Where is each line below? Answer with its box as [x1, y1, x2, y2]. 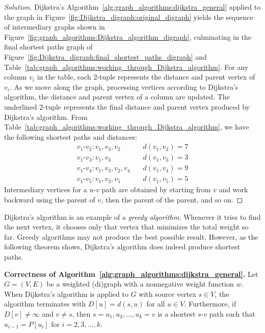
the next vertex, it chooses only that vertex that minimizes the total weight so [4, 221, 249, 232]
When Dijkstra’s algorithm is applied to [4, 288, 128, 299]
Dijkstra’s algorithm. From [4, 111, 88, 122]
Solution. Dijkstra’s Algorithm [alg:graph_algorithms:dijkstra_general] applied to [4, 2, 261, 12]
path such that [209, 308, 255, 319]
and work [219, 184, 248, 195]
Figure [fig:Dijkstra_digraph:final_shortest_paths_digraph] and [4, 51, 207, 62]
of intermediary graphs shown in [4, 21, 105, 32]
